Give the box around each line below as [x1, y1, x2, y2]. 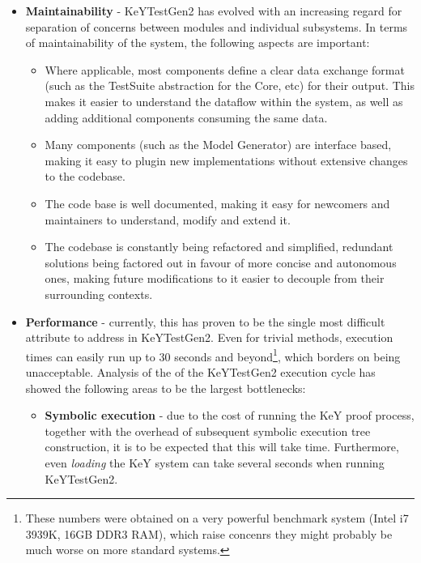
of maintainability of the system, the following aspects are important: [25, 34, 370, 51]
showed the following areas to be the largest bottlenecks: [25, 379, 306, 396]
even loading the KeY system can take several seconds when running [45, 454, 385, 471]
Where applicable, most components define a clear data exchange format [45, 61, 405, 78]
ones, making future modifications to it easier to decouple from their [45, 270, 385, 287]
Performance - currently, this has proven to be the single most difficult [25, 313, 385, 330]
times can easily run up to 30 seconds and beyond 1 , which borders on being [25, 345, 401, 365]
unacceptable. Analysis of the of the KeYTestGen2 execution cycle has [25, 363, 376, 380]
